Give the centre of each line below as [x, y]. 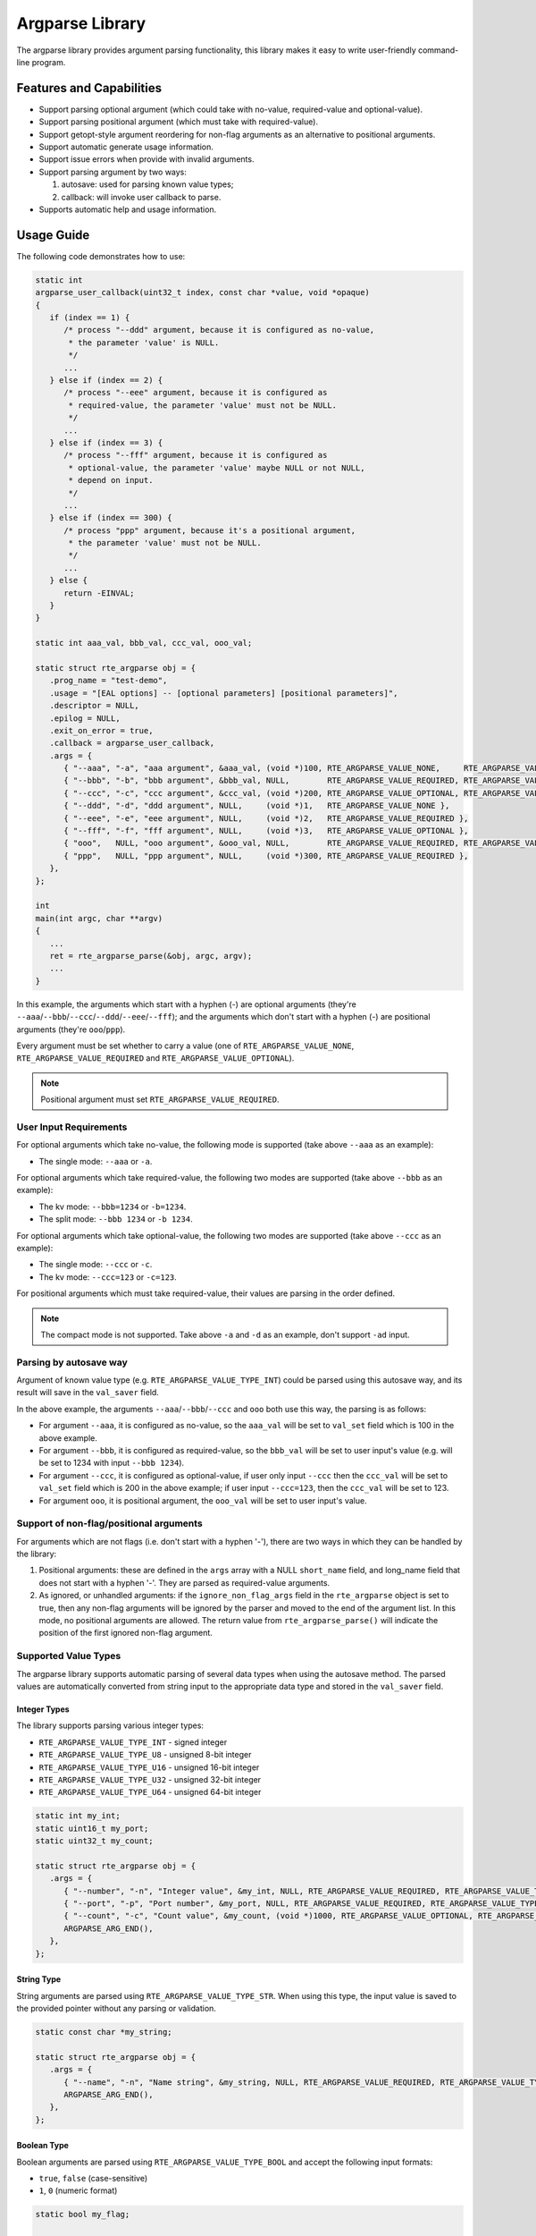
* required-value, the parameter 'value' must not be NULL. [203, 405]
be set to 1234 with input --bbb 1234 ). [112, 1463]
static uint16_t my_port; [92, 1828]
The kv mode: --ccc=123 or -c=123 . [108, 1277]
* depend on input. [111, 480]
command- [438, 50]
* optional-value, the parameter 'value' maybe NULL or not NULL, [217, 468]
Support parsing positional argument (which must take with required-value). [179, 122]
